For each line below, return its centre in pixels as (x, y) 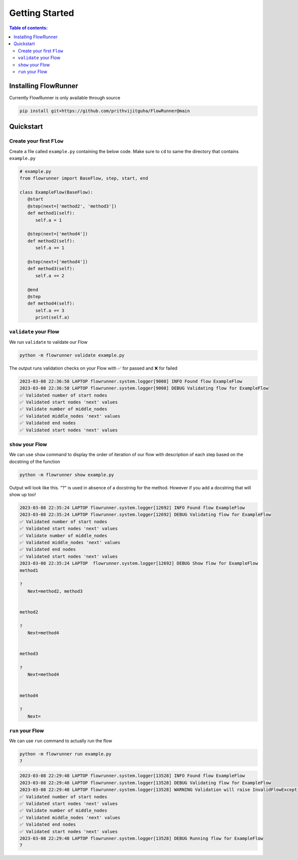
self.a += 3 (50, 310)
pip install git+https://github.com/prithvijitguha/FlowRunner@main (105, 111)
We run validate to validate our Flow (48, 342)
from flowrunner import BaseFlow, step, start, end (84, 178)
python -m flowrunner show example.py (67, 475)
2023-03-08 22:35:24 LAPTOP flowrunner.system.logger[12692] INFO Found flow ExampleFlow (132, 508)
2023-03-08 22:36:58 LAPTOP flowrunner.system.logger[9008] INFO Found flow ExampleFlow (131, 381)
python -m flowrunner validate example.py (72, 355)
